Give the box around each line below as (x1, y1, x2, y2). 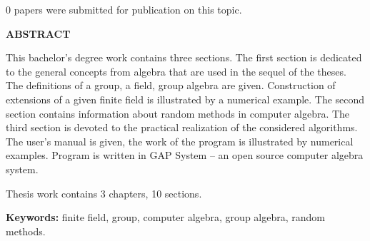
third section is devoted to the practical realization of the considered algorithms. (6, 120, 358, 135)
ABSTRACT (6, 26, 71, 41)
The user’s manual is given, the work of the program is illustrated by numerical (6, 133, 354, 148)
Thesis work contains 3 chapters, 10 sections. (6, 185, 202, 200)
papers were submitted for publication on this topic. (14, 2, 242, 16)
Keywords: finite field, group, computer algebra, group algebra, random (6, 210, 325, 225)
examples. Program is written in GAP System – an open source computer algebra (6, 148, 364, 163)
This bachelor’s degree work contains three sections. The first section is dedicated (6, 50, 362, 65)
